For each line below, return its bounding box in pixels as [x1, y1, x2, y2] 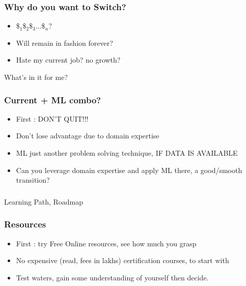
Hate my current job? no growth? [16, 54, 121, 65]
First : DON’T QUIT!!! [16, 113, 89, 124]
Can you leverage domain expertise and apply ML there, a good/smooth [16, 164, 242, 175]
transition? [16, 175, 50, 185]
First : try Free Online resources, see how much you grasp [16, 238, 197, 248]
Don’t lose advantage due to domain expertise [16, 130, 159, 141]
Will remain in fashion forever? [16, 37, 113, 48]
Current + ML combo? [4, 93, 101, 106]
